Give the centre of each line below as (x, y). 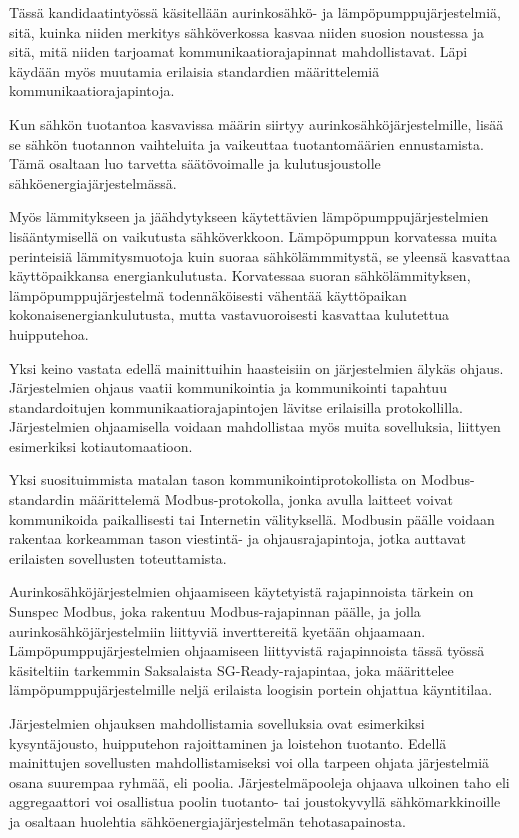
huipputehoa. (49, 333)
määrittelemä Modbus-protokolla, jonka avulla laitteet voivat (266, 499)
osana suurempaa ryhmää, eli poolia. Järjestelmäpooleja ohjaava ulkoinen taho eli (259, 781)
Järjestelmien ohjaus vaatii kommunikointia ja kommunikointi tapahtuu (228, 387)
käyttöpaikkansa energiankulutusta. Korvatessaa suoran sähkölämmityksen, (240, 275)
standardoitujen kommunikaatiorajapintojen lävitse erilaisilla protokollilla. (236, 406)
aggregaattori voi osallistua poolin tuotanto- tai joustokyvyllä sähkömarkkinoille (255, 801)
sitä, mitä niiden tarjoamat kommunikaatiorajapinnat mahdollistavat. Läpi (238, 51)
